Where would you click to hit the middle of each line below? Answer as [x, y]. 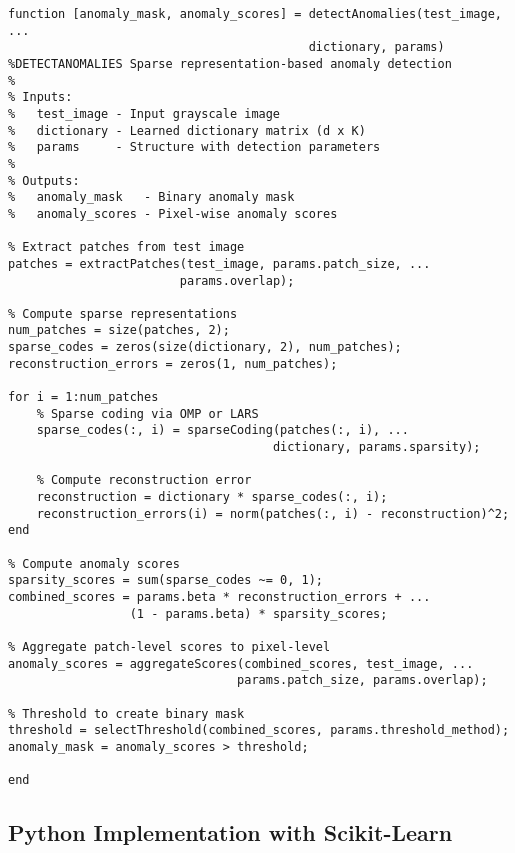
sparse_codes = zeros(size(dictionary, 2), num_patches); [205, 347]
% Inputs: [40, 97]
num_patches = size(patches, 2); [119, 330]
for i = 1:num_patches [83, 397]
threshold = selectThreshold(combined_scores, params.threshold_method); [259, 730]
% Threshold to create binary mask [126, 713]
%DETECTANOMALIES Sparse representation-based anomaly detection [230, 63]
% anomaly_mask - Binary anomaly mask [151, 197]
